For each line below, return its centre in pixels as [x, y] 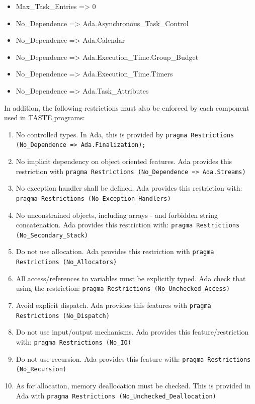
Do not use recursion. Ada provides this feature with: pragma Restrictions [133, 358]
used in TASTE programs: [45, 117]
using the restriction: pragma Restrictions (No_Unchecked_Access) [123, 288]
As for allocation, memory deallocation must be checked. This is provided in [133, 385]
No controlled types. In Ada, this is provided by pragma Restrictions [125, 134]
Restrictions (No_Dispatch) [63, 316]
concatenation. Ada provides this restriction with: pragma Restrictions [128, 225]
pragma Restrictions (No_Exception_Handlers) [93, 198]
